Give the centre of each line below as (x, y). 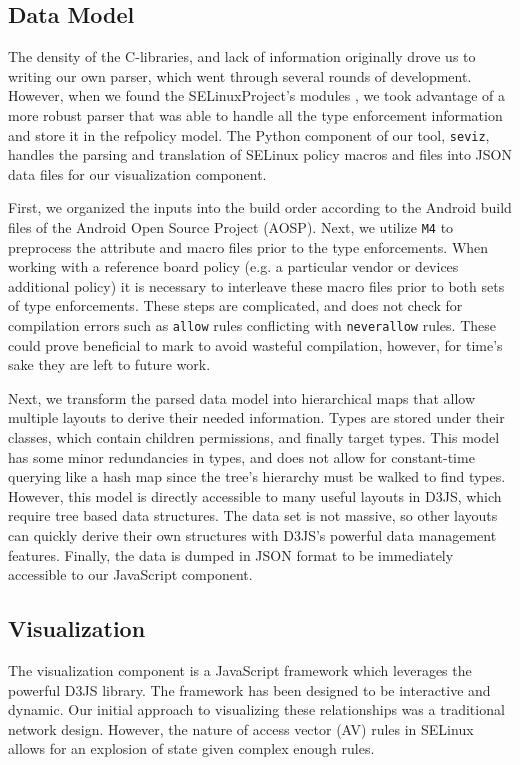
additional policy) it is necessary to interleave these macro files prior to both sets (256, 285)
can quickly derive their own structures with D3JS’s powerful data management (252, 535)
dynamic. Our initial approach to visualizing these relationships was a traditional (256, 709)
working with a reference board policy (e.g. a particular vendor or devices (233, 266)
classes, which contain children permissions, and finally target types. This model (254, 437)
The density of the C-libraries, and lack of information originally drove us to (242, 56)
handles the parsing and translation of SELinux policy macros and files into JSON (260, 154)
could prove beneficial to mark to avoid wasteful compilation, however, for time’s (255, 344)
